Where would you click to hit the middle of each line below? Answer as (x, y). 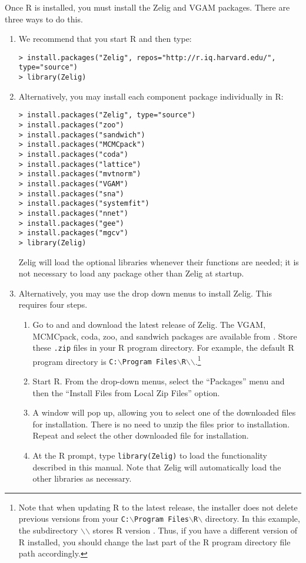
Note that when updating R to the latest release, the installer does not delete (158, 507)
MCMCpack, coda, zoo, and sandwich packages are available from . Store (165, 336)
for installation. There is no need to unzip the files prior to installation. (161, 424)
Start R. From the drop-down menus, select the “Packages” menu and (159, 381)
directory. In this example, (252, 518)
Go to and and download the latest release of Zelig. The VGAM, (149, 324)
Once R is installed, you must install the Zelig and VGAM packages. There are (147, 7)
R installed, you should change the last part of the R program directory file (154, 541)
